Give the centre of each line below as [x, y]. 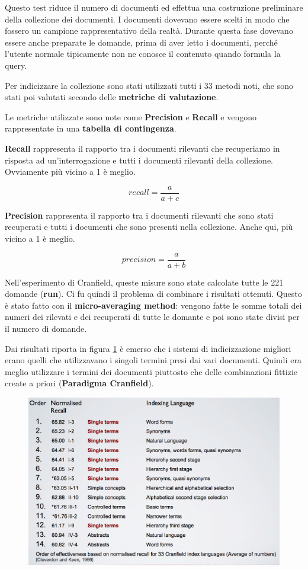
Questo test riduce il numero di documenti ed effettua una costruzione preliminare [154, 7]
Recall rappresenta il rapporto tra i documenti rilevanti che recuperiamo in [142, 148]
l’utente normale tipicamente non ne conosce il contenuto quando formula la [143, 54]
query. [16, 65]
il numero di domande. [46, 328]
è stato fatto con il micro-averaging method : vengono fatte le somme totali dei [153, 305]
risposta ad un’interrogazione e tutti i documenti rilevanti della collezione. [139, 160]
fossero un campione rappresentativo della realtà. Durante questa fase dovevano [149, 31]
